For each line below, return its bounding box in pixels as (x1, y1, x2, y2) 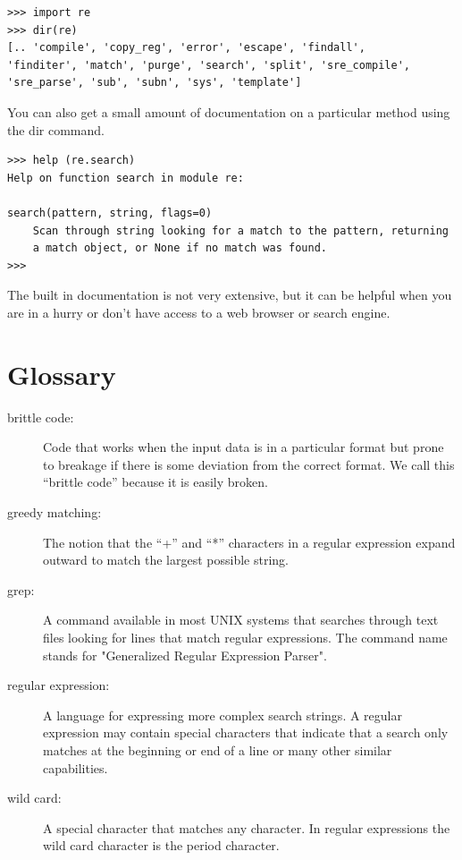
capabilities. (43, 758, 108, 777)
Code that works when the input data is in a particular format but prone (43, 438, 444, 456)
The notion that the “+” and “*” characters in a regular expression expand (43, 532, 456, 551)
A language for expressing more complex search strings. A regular (43, 705, 402, 724)
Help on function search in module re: (7, 171, 244, 184)
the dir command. (7, 120, 105, 139)
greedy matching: (7, 503, 102, 521)
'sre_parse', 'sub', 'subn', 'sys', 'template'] (7, 76, 302, 89)
